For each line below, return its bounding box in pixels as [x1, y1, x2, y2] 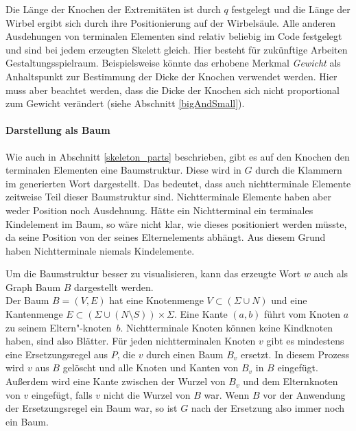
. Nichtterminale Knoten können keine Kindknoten [120, 320, 333, 334]
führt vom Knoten [264, 307, 340, 321]
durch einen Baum [146, 347, 224, 361]
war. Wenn [204, 387, 250, 401]
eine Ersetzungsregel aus [5, 347, 108, 361]
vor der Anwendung [263, 387, 346, 401]
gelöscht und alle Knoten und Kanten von [62, 360, 239, 375]
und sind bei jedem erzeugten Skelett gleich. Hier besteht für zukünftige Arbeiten [5, 42, 348, 56]
